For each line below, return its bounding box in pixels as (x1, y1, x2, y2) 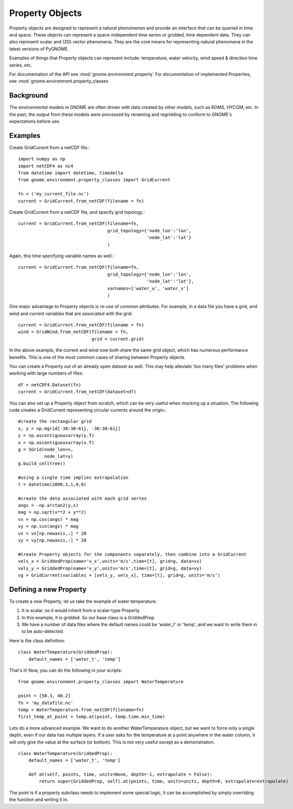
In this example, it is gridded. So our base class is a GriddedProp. (21, 614, 155, 620)
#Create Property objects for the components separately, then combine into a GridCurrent (18, 551, 247, 557)
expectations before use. (9, 118, 61, 124)
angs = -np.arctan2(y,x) (18, 502, 79, 508)
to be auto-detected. (21, 628, 64, 634)
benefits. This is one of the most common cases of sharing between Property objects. (9, 354, 186, 360)
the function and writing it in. (9, 797, 68, 803)
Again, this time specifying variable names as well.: (9, 253, 115, 259)
